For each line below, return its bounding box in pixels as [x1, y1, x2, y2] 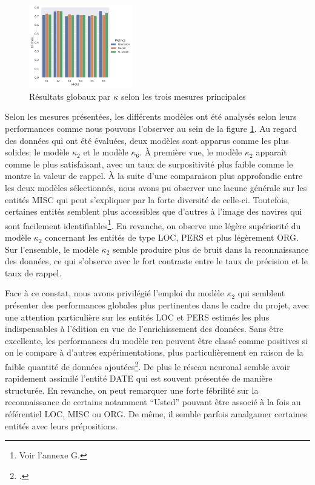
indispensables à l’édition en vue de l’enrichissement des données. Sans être [5, 322, 283, 335]
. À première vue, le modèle [139, 146, 242, 158]
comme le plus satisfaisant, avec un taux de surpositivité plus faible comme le [5, 157, 293, 170]
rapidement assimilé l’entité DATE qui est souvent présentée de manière [5, 372, 273, 385]
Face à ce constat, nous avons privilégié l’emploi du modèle [5, 287, 224, 299]
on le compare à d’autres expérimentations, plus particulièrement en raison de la [5, 346, 303, 359]
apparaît [256, 146, 287, 158]
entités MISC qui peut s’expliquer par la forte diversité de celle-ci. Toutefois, [5, 193, 290, 206]
